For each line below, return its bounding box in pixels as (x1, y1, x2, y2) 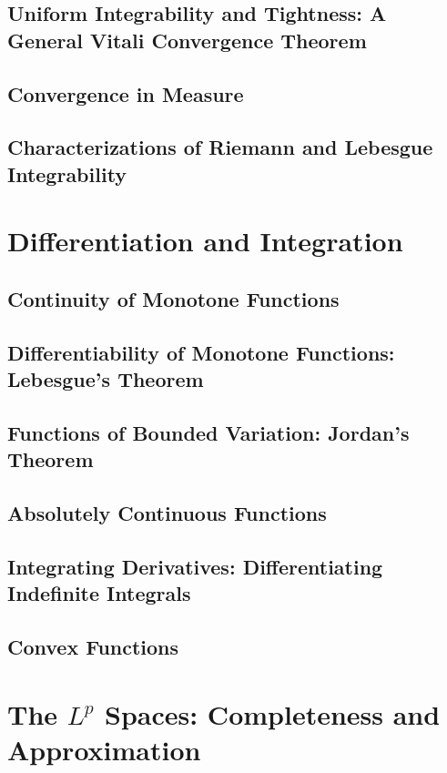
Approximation (7, 730, 201, 768)
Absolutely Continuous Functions (7, 499, 327, 527)
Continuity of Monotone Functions (7, 284, 340, 312)
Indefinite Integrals (7, 579, 191, 607)
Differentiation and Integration (7, 222, 403, 259)
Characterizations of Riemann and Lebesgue (7, 133, 433, 161)
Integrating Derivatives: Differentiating (7, 552, 383, 580)
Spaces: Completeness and (105, 695, 441, 732)
